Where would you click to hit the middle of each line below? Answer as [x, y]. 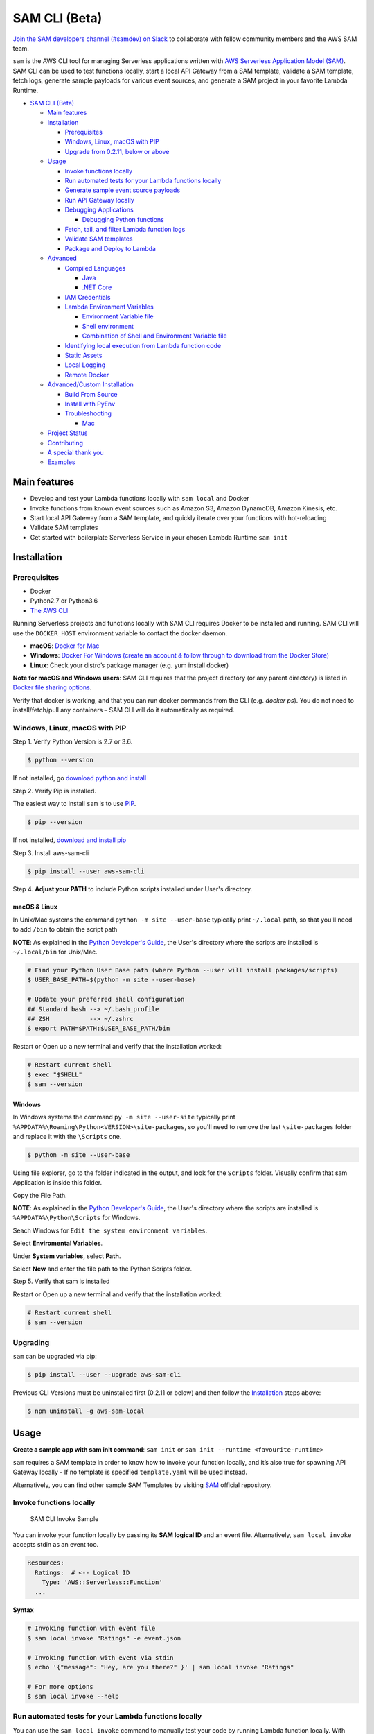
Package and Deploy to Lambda [110, 248]
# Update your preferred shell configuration [106, 999]
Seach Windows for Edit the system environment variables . [110, 1230]
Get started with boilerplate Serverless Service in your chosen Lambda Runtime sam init [159, 537]
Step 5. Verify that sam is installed [61, 1281]
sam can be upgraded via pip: [55, 1356]
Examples [61, 462]
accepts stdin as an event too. [56, 1545]
